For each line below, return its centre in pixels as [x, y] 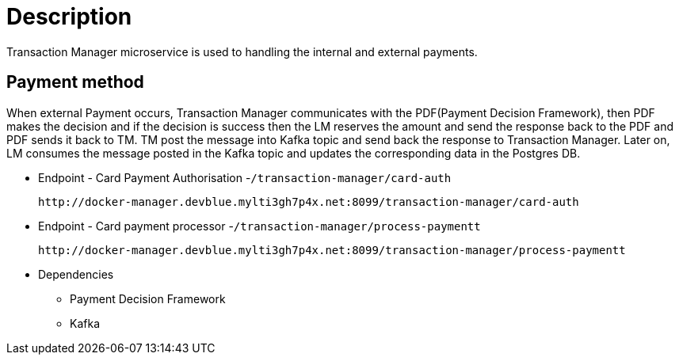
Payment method [75, 82]
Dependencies [76, 274]
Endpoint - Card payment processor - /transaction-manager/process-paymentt [259, 226]
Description [69, 17]
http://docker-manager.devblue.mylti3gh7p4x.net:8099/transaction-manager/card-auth [309, 201]
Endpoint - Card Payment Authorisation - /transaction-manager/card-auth [245, 177]
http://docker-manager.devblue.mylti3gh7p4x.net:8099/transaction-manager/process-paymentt [332, 250]
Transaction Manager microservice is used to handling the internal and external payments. [242, 51]
